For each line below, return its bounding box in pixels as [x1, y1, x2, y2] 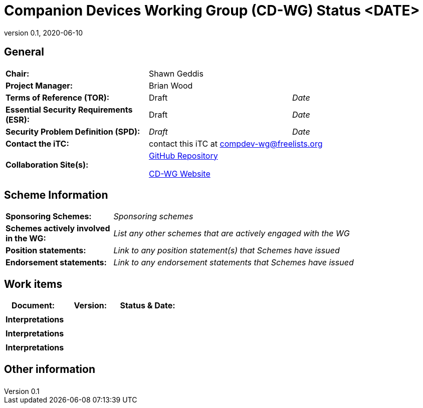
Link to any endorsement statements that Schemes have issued [113, 257, 354, 268]
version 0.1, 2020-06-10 [4, 28, 83, 37]
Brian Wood [148, 80, 193, 91]
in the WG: [6, 233, 46, 244]
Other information [4, 362, 95, 375]
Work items [4, 277, 63, 290]
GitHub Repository [148, 150, 218, 161]
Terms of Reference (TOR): [6, 92, 110, 103]
